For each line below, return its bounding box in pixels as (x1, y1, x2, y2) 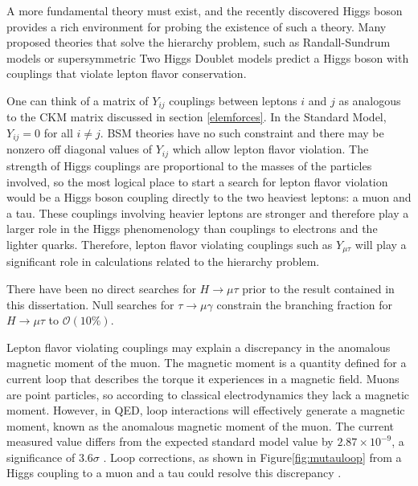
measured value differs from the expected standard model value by (6, 433, 334, 450)
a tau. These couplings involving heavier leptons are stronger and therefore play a (6, 204, 409, 221)
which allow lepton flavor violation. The (172, 141, 369, 157)
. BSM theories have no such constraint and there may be (100, 125, 384, 141)
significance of (6, 448, 76, 465)
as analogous (338, 92, 401, 108)
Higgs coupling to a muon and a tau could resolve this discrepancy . (6, 464, 342, 481)
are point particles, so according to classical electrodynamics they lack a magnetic (6, 386, 409, 402)
